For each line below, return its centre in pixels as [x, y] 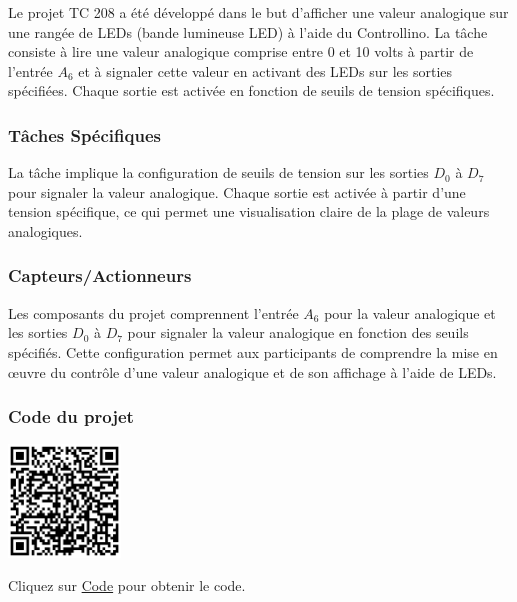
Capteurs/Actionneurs [100, 275]
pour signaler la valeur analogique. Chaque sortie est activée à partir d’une [237, 191]
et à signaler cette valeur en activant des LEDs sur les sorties [265, 70]
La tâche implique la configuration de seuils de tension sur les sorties [218, 172]
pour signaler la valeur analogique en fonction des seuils [298, 332]
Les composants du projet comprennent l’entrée [153, 312]
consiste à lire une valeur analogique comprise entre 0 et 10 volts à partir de [241, 51]
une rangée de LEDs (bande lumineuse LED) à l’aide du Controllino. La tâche [248, 31]
